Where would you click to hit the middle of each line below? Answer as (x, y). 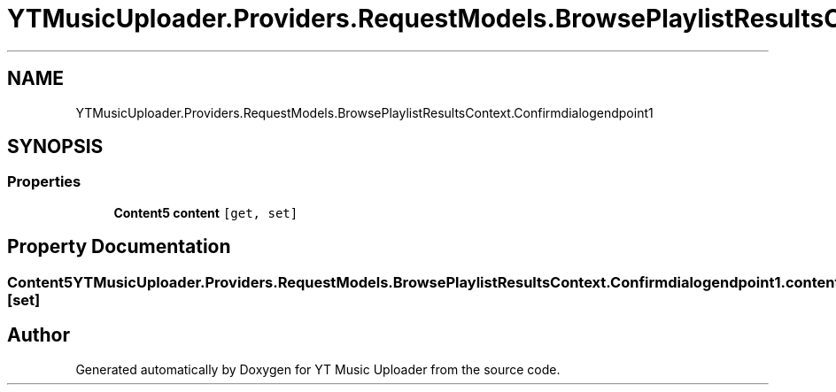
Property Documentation (119, 247)
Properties (44, 182)
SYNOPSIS (55, 147)
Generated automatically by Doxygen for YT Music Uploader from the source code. (318, 369)
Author (39, 335)
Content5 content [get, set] (206, 212)
